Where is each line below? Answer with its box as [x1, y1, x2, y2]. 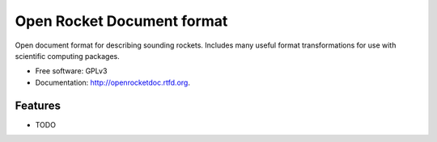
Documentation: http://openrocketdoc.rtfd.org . [35, 77, 190, 87]
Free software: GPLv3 [35, 66, 108, 76]
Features [15, 98, 61, 112]
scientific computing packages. [15, 51, 121, 61]
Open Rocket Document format [15, 12, 228, 30]
